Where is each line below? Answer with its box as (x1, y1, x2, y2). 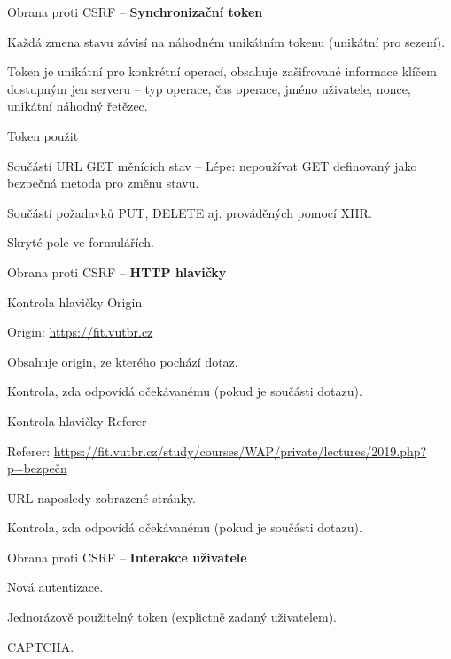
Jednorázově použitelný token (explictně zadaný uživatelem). (7, 608, 338, 626)
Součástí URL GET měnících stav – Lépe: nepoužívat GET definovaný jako (7, 156, 417, 174)
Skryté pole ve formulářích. (7, 233, 154, 252)
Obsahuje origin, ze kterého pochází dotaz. (7, 352, 238, 370)
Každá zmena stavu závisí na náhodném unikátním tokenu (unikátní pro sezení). (7, 32, 446, 50)
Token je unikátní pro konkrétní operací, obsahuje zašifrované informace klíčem (7, 62, 437, 81)
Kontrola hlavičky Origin (7, 292, 143, 311)
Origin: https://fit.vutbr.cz (7, 322, 153, 341)
